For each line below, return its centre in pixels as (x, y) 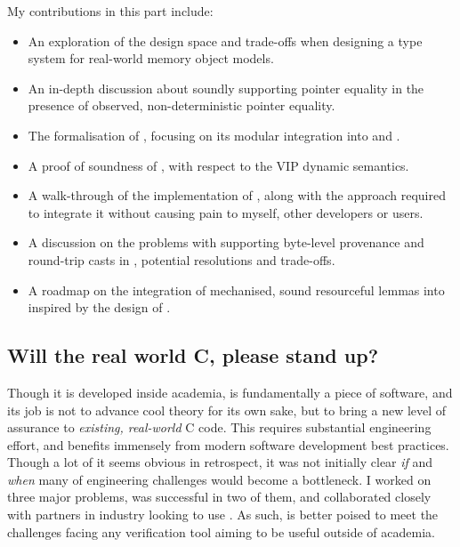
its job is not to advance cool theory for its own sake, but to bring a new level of (227, 410)
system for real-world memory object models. (151, 58)
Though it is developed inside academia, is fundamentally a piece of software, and (230, 392)
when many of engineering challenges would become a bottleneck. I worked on (219, 479)
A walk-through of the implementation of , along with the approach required (237, 195)
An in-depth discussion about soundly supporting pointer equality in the (226, 88)
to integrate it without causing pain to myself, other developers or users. (226, 212)
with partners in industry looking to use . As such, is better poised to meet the (223, 515)
